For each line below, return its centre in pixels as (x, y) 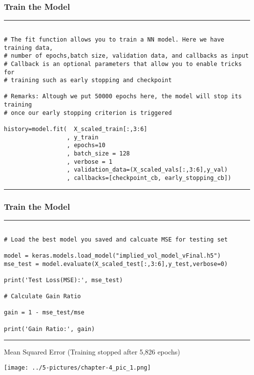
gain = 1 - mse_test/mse (44, 313)
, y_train (83, 137)
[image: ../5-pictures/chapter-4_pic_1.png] (77, 368)
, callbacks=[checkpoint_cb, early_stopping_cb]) (149, 178)
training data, (29, 48)
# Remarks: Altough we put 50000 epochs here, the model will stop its (123, 97)
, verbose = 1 (89, 162)
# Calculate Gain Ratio (42, 297)
